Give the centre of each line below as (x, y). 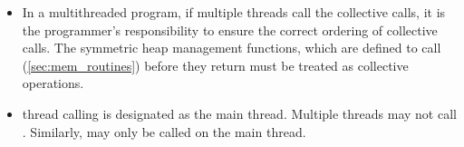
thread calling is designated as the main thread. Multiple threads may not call (239, 113)
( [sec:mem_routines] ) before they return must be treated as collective (215, 65)
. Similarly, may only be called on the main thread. (164, 131)
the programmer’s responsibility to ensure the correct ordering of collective (230, 29)
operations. (53, 83)
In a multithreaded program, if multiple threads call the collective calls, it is (234, 12)
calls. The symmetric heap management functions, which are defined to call (232, 48)
